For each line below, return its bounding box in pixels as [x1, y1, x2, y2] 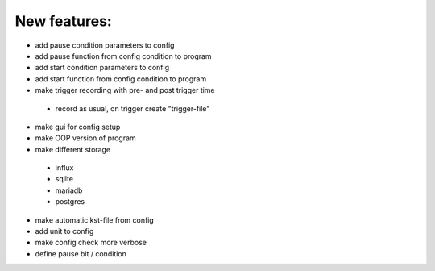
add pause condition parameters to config [35, 40, 175, 50]
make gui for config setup [35, 122, 121, 131]
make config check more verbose [35, 238, 147, 248]
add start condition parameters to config [35, 63, 169, 73]
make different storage [35, 144, 111, 154]
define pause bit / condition [35, 248, 126, 258]
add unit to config [35, 227, 94, 236]
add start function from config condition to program [35, 73, 207, 84]
